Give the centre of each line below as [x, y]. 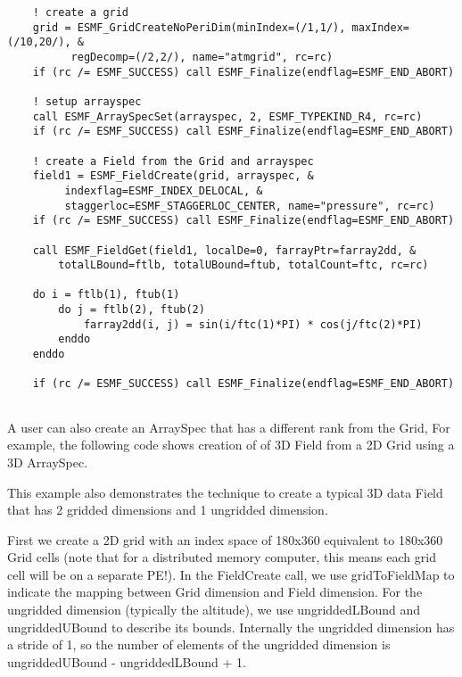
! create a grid [81, 12]
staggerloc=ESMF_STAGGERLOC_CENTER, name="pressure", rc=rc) [250, 206]
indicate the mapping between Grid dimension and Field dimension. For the [215, 592]
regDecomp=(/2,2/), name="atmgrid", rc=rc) [202, 57]
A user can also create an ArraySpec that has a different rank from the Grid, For [229, 427]
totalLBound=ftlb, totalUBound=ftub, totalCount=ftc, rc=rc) [243, 265]
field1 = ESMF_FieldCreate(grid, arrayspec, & [173, 176]
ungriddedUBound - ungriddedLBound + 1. [127, 661]
